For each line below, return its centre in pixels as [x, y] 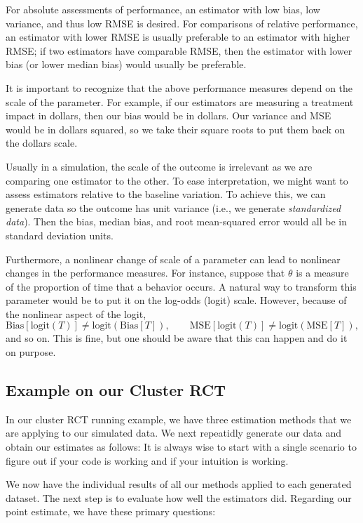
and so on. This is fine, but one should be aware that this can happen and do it [177, 338]
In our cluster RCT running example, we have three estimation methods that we [179, 419]
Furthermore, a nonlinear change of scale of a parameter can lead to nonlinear [173, 259]
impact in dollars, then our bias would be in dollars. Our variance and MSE [169, 115]
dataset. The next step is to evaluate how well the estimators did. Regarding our [179, 497]
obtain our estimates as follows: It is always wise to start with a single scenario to [181, 447]
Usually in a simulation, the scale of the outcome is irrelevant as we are [159, 166]
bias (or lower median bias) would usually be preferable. [126, 64]
